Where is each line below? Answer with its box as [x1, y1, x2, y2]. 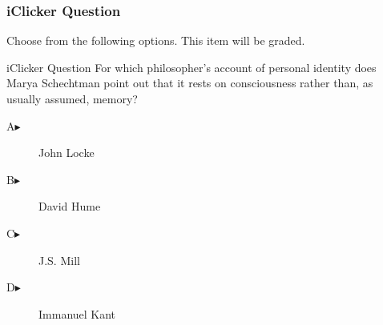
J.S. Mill [38, 251, 80, 268]
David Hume [38, 198, 101, 215]
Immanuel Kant [38, 305, 116, 322]
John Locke [38, 144, 95, 161]
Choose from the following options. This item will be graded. [6, 32, 305, 49]
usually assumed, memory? [6, 90, 138, 106]
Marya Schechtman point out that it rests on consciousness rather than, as [6, 74, 373, 91]
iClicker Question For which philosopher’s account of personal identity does [6, 58, 377, 75]
